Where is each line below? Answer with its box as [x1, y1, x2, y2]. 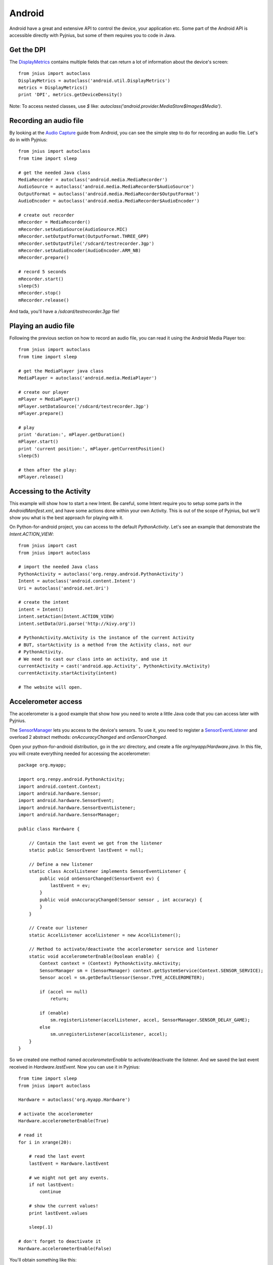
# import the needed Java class [18, 564, 99, 570]
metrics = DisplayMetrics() [18, 85, 88, 91]
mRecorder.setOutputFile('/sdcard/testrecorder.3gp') [18, 240, 154, 246]
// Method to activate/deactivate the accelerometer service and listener [28, 946, 218, 952]
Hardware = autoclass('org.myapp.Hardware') [18, 1097, 131, 1103]
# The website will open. [18, 685, 83, 690]
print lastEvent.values [28, 1210, 88, 1216]
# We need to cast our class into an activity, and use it [18, 656, 168, 662]
